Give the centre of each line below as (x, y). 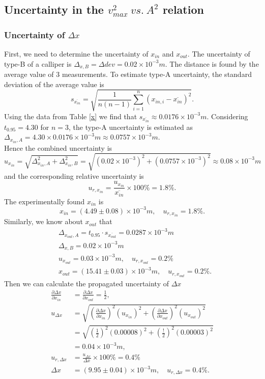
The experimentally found (45, 201)
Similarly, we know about (43, 221)
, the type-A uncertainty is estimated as (131, 127)
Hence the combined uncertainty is (58, 147)
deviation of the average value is (54, 84)
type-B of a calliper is (38, 63)
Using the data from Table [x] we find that (71, 116)
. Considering (227, 116)
